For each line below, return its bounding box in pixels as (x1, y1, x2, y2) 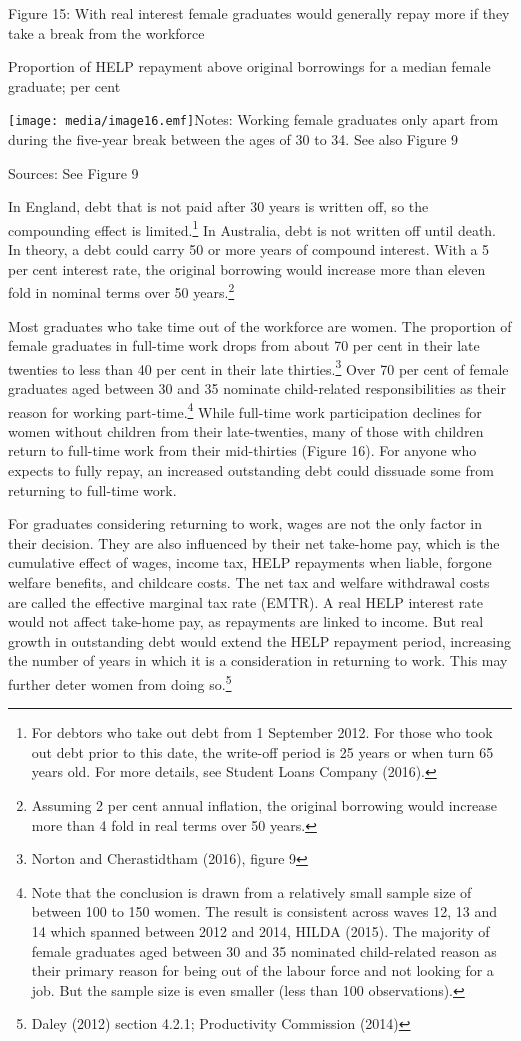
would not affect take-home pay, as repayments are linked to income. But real (8, 611, 484, 632)
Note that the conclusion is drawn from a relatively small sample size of (31, 881, 472, 902)
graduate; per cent (8, 75, 121, 96)
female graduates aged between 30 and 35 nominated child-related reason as (31, 940, 497, 961)
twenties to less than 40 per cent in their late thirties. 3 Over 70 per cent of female (8, 355, 509, 379)
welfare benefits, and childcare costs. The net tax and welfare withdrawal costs (8, 571, 490, 592)
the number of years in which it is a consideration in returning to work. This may (8, 650, 508, 671)
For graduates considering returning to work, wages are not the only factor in (8, 513, 483, 534)
